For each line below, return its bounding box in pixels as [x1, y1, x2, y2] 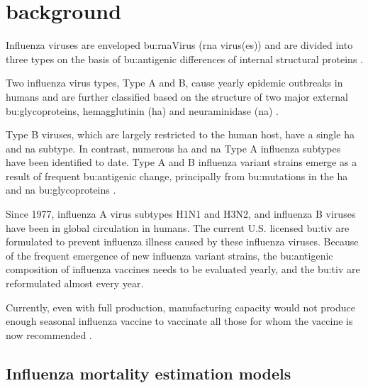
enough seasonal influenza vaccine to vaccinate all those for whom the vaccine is [6, 314, 353, 328]
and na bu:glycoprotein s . [6, 182, 116, 197]
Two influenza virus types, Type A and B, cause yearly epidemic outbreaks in [6, 75, 343, 90]
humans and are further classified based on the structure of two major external [6, 89, 348, 104]
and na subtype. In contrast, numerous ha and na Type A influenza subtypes [6, 140, 341, 155]
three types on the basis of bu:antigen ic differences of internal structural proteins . [6, 51, 363, 66]
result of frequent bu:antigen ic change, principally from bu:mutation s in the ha [6, 168, 348, 183]
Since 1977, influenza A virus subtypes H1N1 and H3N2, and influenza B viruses [6, 206, 356, 221]
